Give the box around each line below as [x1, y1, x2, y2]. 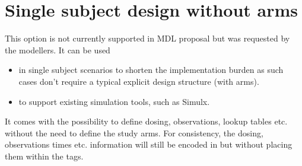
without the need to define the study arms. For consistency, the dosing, [5, 126, 263, 139]
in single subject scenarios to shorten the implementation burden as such [18, 63, 284, 76]
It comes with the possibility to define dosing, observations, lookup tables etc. [5, 115, 288, 127]
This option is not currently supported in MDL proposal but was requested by [5, 32, 290, 44]
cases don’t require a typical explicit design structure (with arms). [18, 75, 259, 87]
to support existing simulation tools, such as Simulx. [18, 95, 210, 107]
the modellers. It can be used [5, 43, 110, 56]
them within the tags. [5, 149, 84, 162]
